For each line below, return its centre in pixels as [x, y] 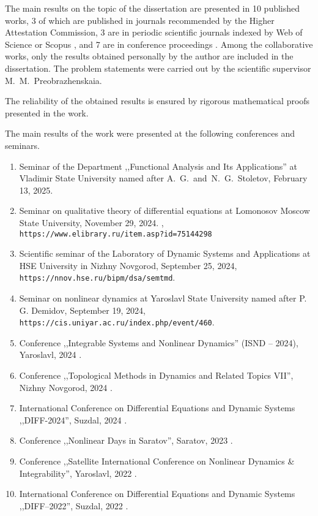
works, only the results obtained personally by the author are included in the [149, 56]
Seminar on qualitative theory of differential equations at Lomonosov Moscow [165, 211]
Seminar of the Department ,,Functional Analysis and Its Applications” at [158, 166]
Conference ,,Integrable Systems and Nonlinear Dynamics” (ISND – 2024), [159, 342]
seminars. [22, 145]
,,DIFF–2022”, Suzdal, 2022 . [74, 505]
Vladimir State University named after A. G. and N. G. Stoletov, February [163, 178]
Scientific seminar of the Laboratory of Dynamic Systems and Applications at [165, 253]
